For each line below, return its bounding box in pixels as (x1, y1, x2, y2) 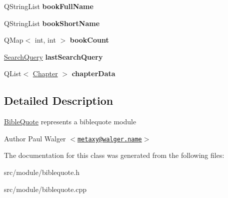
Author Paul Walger (4, 133, 66, 143)
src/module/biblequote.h (4, 167, 80, 177)
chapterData (71, 68, 115, 79)
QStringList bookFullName (4, 1, 93, 11)
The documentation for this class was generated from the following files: (4, 150, 224, 160)
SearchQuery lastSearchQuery (4, 51, 103, 62)
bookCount (69, 35, 109, 45)
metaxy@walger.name (77, 135, 142, 143)
